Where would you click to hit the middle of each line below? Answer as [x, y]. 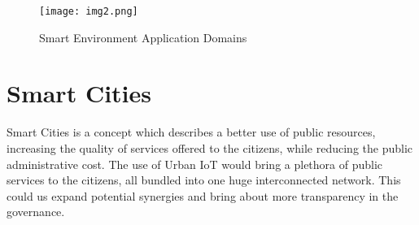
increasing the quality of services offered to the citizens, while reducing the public [209, 147]
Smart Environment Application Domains [143, 37]
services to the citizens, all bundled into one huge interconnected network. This [204, 180]
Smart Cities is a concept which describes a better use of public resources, [191, 132]
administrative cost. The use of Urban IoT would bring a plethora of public [195, 164]
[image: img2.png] [89, 11]
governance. [36, 212]
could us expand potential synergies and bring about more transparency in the [203, 195]
